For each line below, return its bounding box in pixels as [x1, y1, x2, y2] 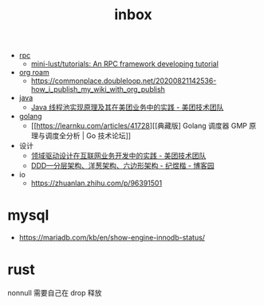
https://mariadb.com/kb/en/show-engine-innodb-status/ [18, 233, 205, 243]
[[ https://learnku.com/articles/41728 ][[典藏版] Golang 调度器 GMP [30, 121, 248, 131]
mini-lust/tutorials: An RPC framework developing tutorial [30, 59, 219, 69]
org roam [18, 68, 49, 77]
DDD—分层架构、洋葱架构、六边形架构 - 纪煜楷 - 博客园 [30, 161, 215, 171]
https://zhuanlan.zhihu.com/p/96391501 [30, 178, 163, 188]
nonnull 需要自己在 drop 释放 [7, 288, 102, 298]
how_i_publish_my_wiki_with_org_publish [30, 85, 165, 94]
